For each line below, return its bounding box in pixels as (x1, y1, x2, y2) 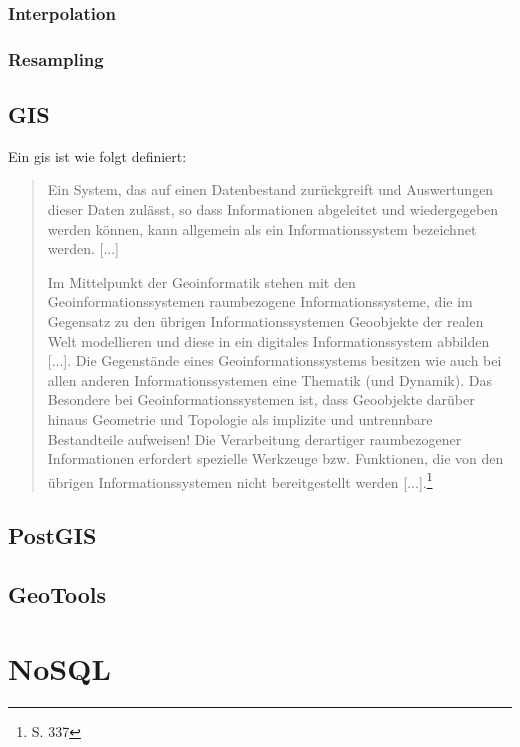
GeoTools (8, 579, 106, 610)
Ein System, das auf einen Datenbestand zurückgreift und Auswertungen (47, 179, 494, 200)
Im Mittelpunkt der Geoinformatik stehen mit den (47, 271, 356, 292)
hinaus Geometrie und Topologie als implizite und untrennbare (47, 409, 433, 430)
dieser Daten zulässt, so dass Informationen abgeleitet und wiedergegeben (47, 199, 499, 220)
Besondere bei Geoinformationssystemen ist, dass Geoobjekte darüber (47, 389, 475, 410)
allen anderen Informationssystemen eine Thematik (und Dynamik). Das (47, 369, 492, 390)
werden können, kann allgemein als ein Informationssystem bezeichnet (47, 218, 477, 239)
